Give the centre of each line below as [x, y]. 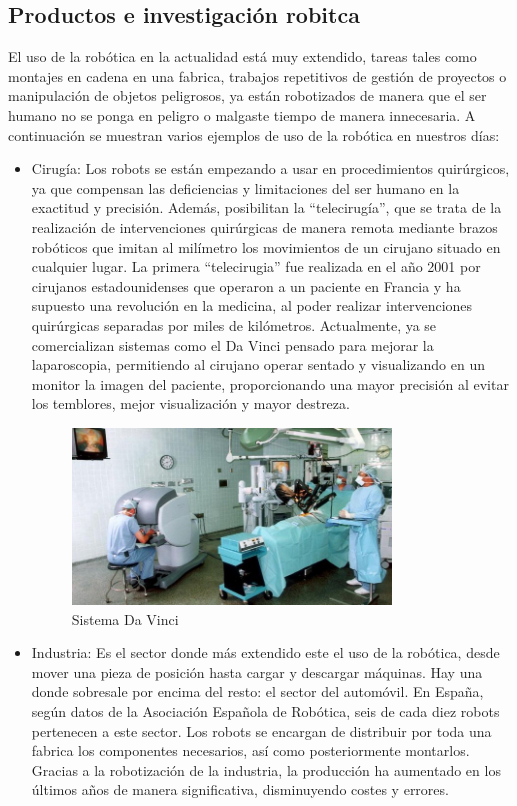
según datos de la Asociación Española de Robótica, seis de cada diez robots [265, 710]
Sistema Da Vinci [125, 618]
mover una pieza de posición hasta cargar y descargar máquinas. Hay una [257, 671]
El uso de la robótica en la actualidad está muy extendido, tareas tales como [242, 56]
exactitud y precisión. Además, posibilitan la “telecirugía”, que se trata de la [266, 207]
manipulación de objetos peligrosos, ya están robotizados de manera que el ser [247, 95]
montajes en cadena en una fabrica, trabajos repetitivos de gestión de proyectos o [257, 75]
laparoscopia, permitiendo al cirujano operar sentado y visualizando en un [258, 364]
